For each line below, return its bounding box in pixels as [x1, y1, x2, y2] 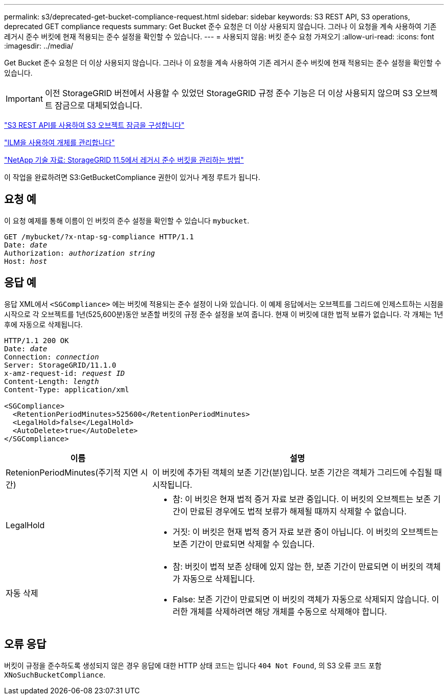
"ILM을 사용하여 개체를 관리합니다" [4, 138, 115, 147]
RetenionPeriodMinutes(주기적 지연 [6, 467, 139, 478]
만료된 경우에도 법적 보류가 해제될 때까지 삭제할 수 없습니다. [190, 506, 407, 516]
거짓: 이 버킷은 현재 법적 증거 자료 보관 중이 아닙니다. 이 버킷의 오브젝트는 [172, 526, 439, 537]
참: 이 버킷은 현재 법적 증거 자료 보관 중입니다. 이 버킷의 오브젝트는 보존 [172, 493, 431, 504]
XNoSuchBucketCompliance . [4, 670, 105, 679]
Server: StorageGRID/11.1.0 [4, 360, 117, 369]
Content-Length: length [4, 377, 99, 386]
